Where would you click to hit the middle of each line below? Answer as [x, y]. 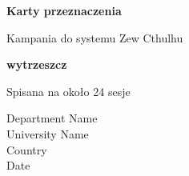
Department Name [52, 118]
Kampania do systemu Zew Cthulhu [95, 37]
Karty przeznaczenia [64, 10]
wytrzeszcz [37, 64]
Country [27, 149]
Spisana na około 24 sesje [68, 91]
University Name [48, 133]
